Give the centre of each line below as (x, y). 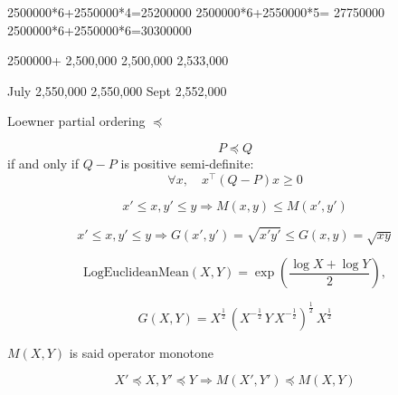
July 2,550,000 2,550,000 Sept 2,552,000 (117, 90)
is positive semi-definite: (187, 163)
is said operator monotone (141, 352)
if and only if (43, 163)
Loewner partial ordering (76, 121)
